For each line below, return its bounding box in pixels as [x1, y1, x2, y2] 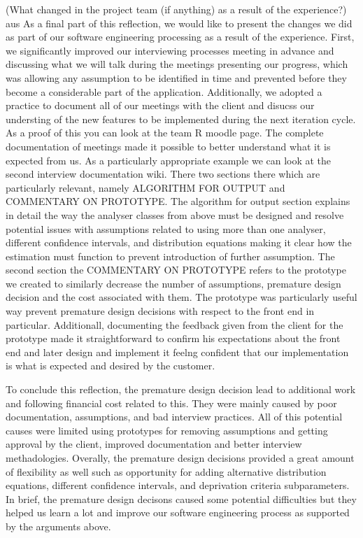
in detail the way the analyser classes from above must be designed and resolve [6, 207, 344, 222]
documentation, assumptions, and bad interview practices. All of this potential [6, 409, 343, 424]
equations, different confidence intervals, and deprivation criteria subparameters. [6, 478, 350, 493]
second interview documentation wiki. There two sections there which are [6, 167, 320, 181]
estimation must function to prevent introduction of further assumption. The [6, 248, 335, 263]
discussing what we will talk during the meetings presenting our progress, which [6, 57, 348, 71]
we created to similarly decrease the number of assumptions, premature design [6, 276, 341, 290]
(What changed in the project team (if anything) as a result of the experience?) [6, 2, 347, 16]
